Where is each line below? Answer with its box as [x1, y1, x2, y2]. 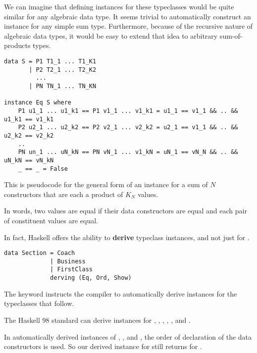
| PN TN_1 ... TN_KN [29, 82, 97, 90]
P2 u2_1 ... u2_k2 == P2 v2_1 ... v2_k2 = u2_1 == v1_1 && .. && [18, 124, 238, 131]
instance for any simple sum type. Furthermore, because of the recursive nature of [4, 21, 253, 31]
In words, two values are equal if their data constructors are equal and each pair [4, 205, 247, 216]
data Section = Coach [4, 250, 75, 257]
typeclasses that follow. [4, 298, 74, 308]
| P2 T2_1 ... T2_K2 [29, 66, 97, 73]
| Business [50, 257, 86, 265]
